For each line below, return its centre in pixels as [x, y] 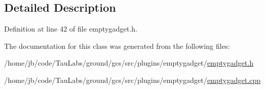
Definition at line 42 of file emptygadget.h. [71, 29]
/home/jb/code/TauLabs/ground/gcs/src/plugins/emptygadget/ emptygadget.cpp [132, 80]
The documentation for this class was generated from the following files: [117, 46]
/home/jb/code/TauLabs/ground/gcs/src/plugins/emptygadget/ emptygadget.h [129, 63]
